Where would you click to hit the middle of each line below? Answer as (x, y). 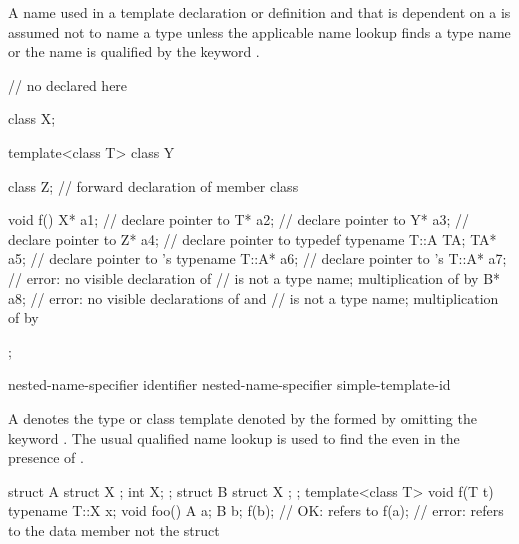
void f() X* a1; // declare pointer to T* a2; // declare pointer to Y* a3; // (238, 219)
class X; (32, 118)
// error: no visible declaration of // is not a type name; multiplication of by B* (254, 277)
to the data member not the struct (114, 529)
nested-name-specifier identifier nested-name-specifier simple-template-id (229, 384)
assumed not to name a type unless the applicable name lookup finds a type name (259, 31)
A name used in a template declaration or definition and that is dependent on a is (259, 12)
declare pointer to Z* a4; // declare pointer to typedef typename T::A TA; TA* (252, 238)
